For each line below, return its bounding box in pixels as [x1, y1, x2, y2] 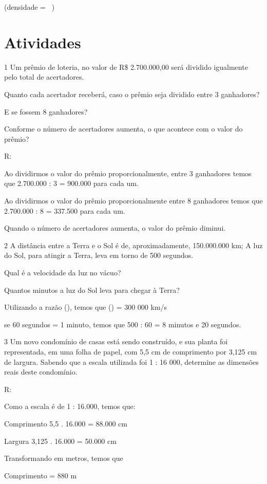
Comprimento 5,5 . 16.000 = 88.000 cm [4, 418, 127, 429]
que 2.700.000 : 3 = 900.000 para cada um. [4, 178, 139, 189]
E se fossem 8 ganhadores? [4, 106, 88, 117]
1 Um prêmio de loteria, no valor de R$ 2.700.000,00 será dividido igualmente [4, 61, 248, 72]
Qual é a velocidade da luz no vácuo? [4, 267, 121, 278]
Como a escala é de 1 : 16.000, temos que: [4, 401, 136, 412]
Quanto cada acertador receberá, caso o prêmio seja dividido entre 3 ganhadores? [4, 88, 260, 99]
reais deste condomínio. [4, 366, 78, 377]
